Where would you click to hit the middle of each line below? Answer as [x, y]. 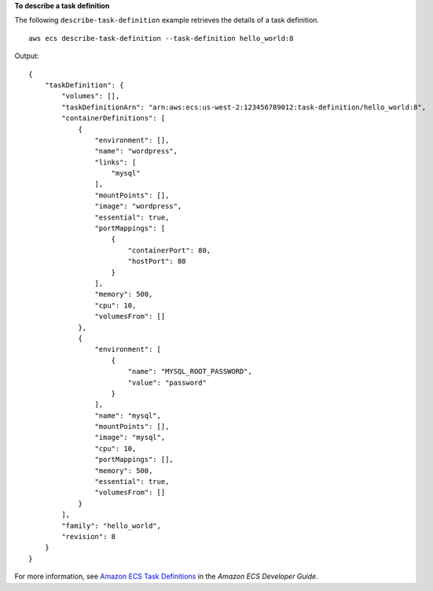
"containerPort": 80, [169, 250]
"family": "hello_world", [111, 526]
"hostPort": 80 [157, 261]
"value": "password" [167, 382]
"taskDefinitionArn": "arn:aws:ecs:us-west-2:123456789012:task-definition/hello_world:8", [244, 107]
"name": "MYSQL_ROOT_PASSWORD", [190, 371]
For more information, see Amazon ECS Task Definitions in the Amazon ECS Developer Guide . [166, 576]
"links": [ [116, 162]
